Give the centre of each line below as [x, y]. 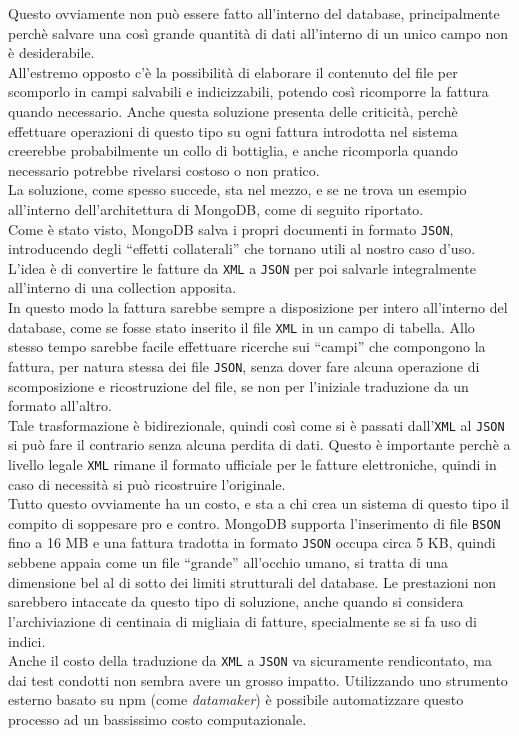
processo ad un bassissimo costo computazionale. [157, 718]
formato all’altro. [60, 405]
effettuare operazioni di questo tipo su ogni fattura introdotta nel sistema [233, 130]
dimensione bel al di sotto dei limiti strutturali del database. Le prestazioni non [252, 581]
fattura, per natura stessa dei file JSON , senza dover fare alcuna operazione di [244, 365]
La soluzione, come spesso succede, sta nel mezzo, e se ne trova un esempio [237, 189]
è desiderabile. [51, 52]
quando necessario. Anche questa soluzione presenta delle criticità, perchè [233, 110]
